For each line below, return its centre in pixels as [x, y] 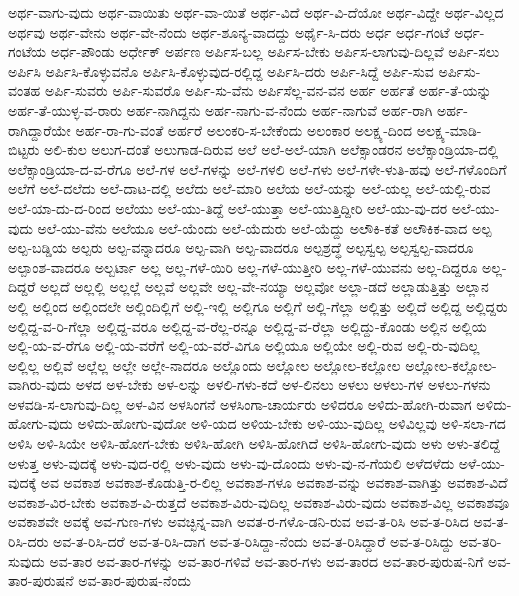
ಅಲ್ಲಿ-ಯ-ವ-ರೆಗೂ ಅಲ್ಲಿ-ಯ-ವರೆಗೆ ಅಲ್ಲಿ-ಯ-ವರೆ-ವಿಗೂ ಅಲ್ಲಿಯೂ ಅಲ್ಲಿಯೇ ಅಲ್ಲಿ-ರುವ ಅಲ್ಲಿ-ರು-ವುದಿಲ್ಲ [244, 345]
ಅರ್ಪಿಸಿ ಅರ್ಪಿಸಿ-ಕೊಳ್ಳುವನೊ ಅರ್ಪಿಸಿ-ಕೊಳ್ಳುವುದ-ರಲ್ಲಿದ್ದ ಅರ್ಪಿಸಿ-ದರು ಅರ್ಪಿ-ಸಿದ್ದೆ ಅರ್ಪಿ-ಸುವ [221, 70]
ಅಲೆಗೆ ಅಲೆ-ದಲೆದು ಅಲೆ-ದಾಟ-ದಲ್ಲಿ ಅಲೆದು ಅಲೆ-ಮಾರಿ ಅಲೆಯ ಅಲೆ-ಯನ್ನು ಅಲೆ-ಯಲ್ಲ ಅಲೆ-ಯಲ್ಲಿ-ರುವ [249, 188]
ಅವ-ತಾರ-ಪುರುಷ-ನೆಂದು [134, 580]
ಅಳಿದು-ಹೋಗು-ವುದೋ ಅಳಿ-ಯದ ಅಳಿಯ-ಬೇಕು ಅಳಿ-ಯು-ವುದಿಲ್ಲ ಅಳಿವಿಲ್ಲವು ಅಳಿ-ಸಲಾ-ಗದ [291, 423]
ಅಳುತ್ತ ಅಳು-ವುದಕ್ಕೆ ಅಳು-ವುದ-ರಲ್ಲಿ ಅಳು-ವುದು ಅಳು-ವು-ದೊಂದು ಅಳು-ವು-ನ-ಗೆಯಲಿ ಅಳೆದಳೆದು [231, 462]
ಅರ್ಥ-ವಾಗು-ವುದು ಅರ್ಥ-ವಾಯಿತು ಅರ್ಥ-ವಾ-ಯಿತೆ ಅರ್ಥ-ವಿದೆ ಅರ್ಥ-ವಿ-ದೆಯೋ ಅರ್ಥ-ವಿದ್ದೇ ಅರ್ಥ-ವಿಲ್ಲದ [256, 12]
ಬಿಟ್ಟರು [24, 149]
